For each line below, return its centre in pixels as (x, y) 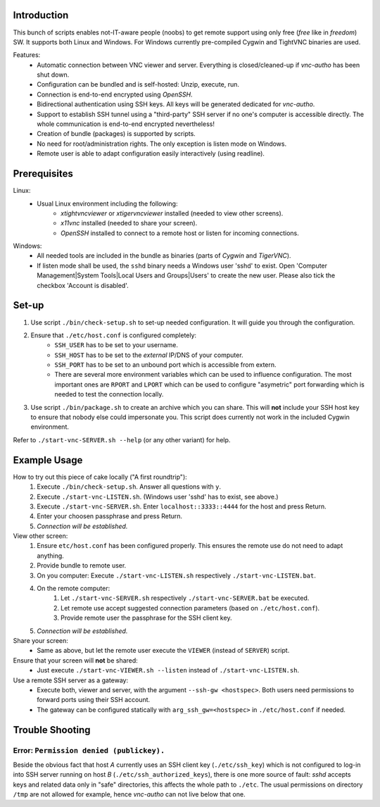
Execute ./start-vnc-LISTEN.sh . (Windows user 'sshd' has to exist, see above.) (158, 496)
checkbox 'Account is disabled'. (83, 285)
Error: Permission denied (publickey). (89, 750)
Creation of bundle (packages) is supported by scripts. (116, 134)
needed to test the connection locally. (109, 394)
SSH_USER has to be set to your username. (116, 345)
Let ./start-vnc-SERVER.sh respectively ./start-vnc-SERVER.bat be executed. (185, 598)
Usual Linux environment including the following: (107, 204)
